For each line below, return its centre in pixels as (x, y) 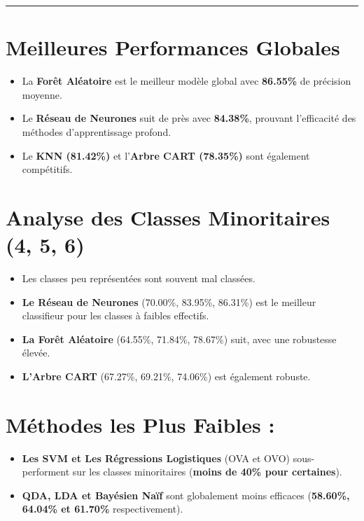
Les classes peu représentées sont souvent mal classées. (139, 278)
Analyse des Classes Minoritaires (168, 217)
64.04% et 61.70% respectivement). (103, 509)
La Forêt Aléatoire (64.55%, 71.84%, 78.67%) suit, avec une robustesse (179, 339)
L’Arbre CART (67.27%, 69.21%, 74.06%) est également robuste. (166, 376)
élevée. (36, 353)
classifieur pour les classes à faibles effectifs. (115, 315)
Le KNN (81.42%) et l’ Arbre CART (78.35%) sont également (166, 155)
